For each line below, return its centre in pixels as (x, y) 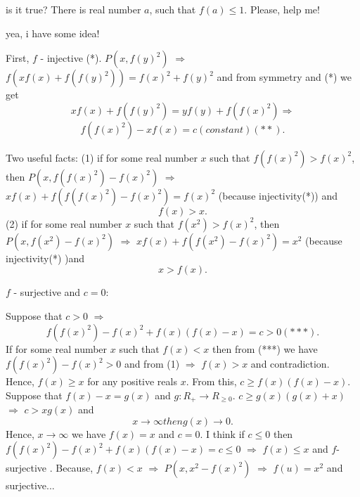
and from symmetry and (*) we (284, 77)
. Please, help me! (282, 9)
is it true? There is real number (73, 9)
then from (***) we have (265, 348)
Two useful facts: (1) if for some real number (102, 157)
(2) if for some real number (64, 223)
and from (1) (152, 364)
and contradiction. (290, 364)
